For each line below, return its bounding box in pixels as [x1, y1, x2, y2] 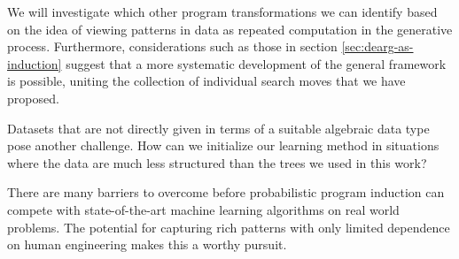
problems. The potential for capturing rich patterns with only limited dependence [7, 217, 450, 236]
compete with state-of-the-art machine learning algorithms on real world [7, 200, 400, 218]
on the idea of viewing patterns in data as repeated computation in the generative [7, 19, 453, 38]
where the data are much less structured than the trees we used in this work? [7, 153, 427, 171]
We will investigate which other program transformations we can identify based [7, 3, 438, 20]
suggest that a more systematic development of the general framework [66, 54, 447, 72]
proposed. [7, 88, 59, 107]
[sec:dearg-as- [341, 37, 414, 56]
